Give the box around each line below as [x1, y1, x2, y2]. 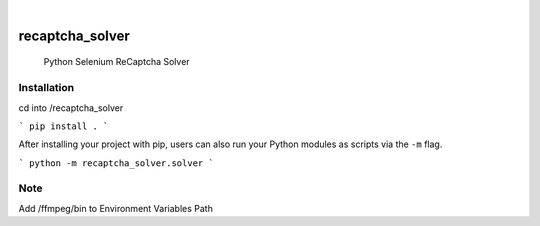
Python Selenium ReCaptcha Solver [43, 56, 190, 68]
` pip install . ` [18, 120, 109, 132]
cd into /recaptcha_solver [18, 101, 124, 114]
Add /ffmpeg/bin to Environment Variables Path [18, 202, 214, 214]
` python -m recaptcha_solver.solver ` [18, 157, 214, 169]
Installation [18, 81, 75, 95]
